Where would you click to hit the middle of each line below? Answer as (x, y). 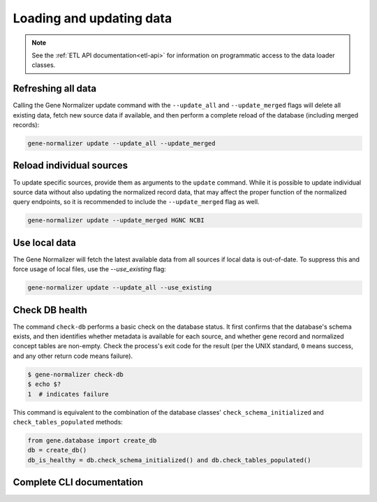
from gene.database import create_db (92, 440)
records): (26, 125)
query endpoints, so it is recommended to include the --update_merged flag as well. (136, 202)
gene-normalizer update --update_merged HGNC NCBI (116, 221)
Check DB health (50, 310)
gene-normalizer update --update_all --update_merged (121, 143)
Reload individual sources (71, 165)
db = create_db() (57, 450)
